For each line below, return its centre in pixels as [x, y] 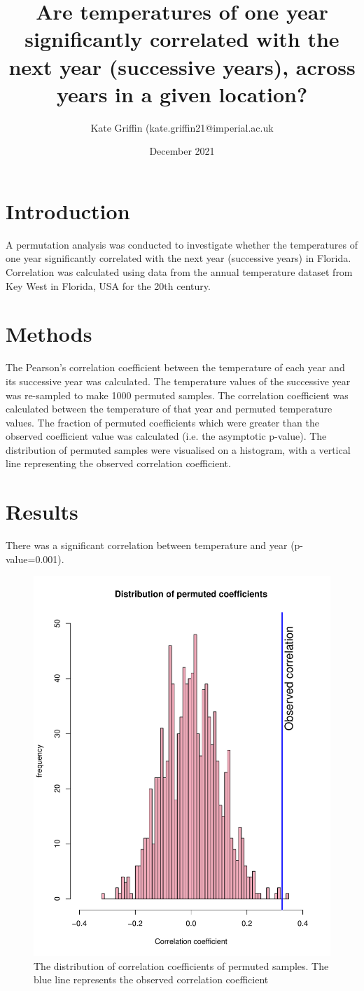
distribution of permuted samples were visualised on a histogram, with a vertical [178, 449]
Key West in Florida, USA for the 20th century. [108, 285]
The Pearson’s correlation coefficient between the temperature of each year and [175, 367]
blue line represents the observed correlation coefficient [151, 979]
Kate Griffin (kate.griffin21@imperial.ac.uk [182, 127]
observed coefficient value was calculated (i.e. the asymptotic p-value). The [166, 436]
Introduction [68, 210]
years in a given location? [182, 93]
